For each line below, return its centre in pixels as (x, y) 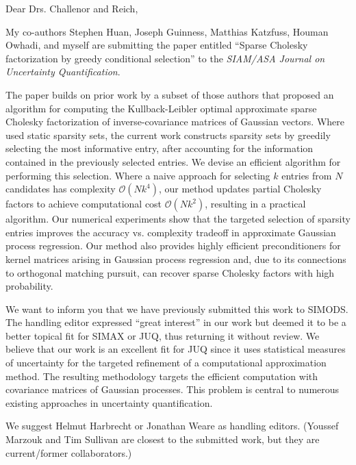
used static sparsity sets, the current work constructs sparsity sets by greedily (168, 135)
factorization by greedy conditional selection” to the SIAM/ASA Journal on (165, 58)
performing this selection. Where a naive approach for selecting (138, 175)
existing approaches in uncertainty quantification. (109, 402)
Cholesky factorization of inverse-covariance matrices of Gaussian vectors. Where (175, 122)
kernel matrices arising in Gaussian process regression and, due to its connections (176, 259)
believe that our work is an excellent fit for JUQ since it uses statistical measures (176, 349)
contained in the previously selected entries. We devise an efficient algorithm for (173, 161)
